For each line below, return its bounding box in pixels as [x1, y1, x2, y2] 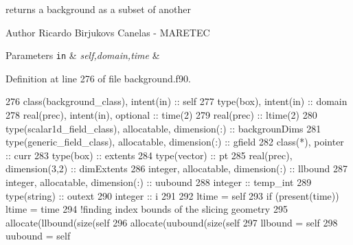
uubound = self [5, 229, 71, 243]
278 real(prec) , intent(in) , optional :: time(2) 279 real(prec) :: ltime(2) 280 [5, 108, 317, 122]
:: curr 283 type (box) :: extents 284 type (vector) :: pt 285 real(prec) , [5, 148, 293, 162]
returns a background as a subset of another [5, 2, 191, 16]
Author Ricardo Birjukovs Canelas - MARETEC [5, 25, 210, 39]
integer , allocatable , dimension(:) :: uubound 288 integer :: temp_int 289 [5, 175, 312, 189]
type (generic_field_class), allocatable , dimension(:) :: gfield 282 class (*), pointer [5, 135, 344, 149]
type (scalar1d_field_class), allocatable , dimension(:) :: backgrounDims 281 [5, 121, 321, 135]
